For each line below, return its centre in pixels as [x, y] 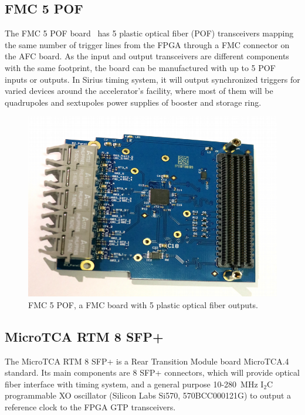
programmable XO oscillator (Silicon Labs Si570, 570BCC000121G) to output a [148, 395]
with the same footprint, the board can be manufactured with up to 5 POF [140, 67]
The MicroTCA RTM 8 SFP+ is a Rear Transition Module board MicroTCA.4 [147, 361]
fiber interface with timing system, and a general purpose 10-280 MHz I [134, 384]
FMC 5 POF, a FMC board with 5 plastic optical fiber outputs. [143, 304]
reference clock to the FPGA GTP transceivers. [90, 406]
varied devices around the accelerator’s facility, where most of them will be [139, 91]
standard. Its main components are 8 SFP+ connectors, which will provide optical [152, 372]
